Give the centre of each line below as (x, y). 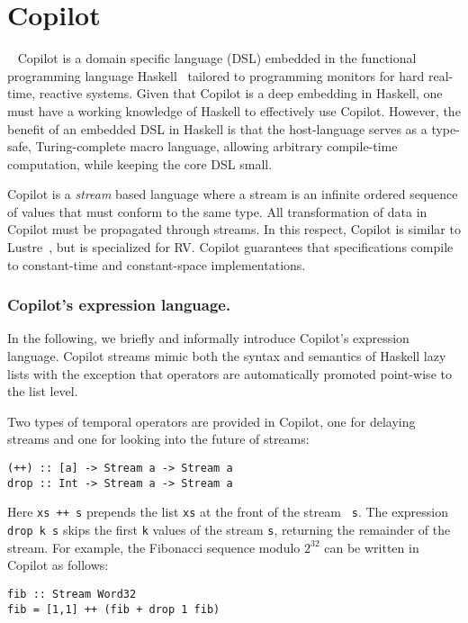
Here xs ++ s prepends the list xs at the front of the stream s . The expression (228, 512)
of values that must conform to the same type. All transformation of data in (217, 211)
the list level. (43, 391)
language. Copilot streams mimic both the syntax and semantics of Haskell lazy (227, 356)
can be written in (372, 547)
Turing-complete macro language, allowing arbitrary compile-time (216, 146)
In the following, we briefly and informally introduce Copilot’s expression (208, 338)
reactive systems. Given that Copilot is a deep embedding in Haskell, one (241, 93)
